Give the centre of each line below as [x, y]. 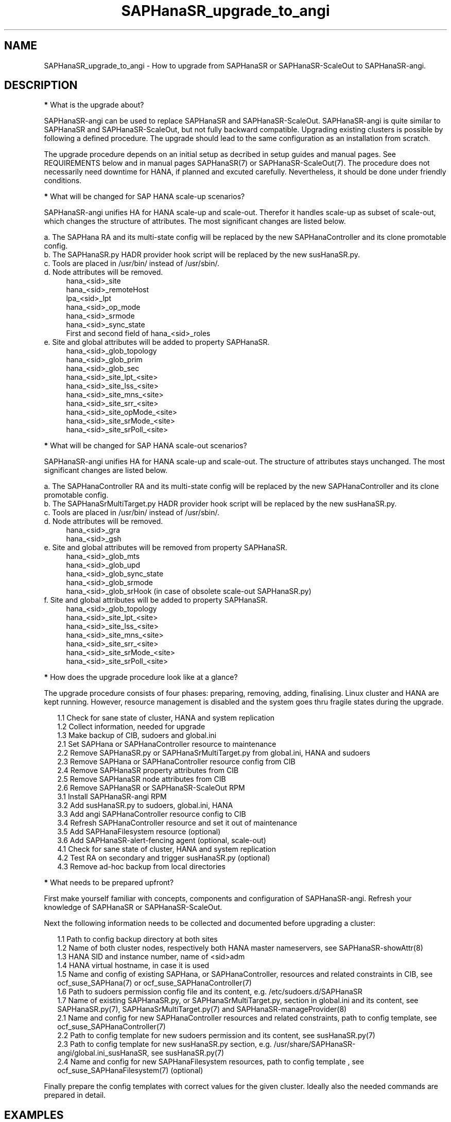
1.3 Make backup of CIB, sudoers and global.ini [137, 735]
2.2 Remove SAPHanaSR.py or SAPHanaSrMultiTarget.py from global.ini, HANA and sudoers [214, 753]
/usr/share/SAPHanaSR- [315, 1044]
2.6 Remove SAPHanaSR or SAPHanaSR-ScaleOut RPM [151, 788]
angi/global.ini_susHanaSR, [103, 1053]
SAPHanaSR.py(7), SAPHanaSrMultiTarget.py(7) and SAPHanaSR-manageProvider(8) [202, 1009]
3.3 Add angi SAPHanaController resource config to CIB [152, 814]
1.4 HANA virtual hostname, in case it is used [133, 966]
